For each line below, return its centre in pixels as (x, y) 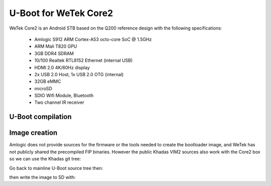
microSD (43, 88)
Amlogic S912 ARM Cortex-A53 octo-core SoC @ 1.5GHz (93, 39)
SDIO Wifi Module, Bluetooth (64, 96)
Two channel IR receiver (59, 102)
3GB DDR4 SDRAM (54, 53)
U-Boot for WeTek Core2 (61, 13)
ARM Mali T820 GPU (56, 46)
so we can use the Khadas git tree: (45, 159)
